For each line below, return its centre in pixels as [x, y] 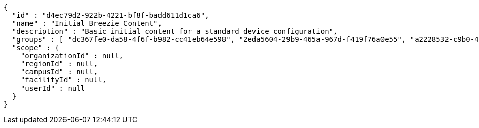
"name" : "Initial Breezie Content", [87, 23]
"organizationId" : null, [72, 56]
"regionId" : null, [59, 64]
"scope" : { [36, 48]
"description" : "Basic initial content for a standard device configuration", [175, 31]
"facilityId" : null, [63, 80]
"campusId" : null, [59, 72]
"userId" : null [53, 88]
